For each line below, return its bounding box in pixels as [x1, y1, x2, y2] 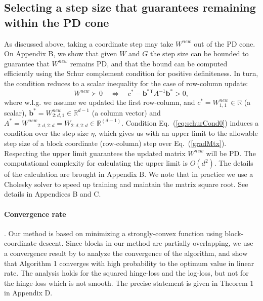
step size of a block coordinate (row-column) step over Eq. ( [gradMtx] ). [4, 138, 227, 148]
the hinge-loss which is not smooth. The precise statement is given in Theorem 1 [4, 277, 254, 288]
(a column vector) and [92, 107, 161, 118]
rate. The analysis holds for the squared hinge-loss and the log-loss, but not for [4, 268, 249, 278]
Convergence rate [4, 208, 66, 219]
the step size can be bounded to [150, 48, 249, 59]
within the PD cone [4, 14, 109, 30]
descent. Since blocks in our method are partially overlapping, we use [38, 238, 253, 248]
